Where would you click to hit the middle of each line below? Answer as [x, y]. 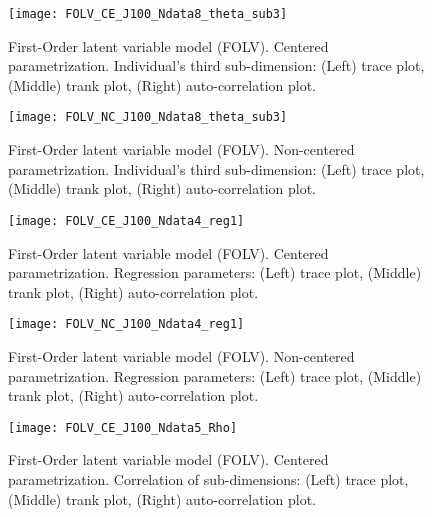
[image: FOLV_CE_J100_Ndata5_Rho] [123, 427]
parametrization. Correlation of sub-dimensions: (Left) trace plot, [208, 479]
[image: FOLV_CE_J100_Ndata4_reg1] [126, 220]
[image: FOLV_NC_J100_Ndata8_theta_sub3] [148, 117]
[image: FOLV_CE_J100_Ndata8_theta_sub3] [148, 14]
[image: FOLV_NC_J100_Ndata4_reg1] [126, 324]
